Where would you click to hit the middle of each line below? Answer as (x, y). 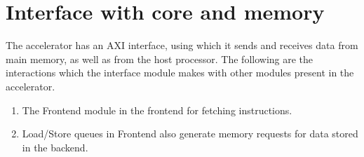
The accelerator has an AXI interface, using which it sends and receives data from (182, 45)
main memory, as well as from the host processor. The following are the (160, 59)
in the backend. (55, 147)
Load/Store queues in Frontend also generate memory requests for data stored (190, 134)
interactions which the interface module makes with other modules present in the (180, 73)
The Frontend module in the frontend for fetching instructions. (157, 110)
